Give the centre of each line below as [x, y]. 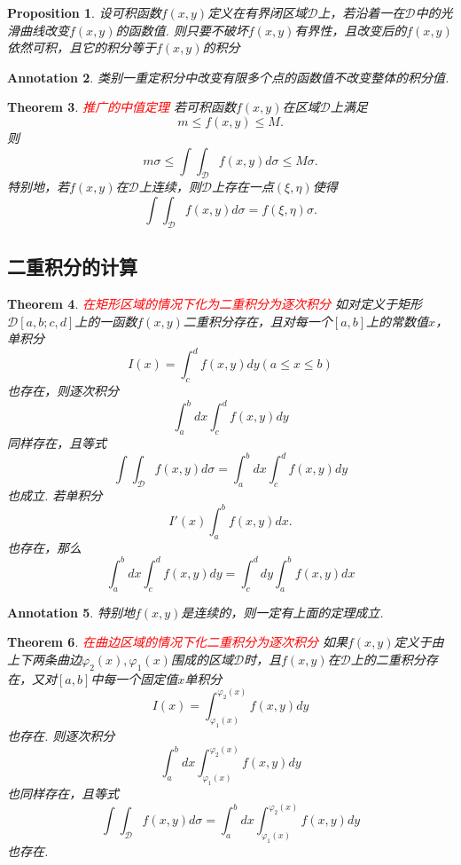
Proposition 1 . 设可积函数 [84, 12]
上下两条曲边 [44, 659]
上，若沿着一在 [361, 12]
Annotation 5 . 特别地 [71, 612]
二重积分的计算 [72, 267]
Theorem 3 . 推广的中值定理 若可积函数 [121, 107]
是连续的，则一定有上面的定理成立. [282, 612]
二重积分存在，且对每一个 [258, 321]
